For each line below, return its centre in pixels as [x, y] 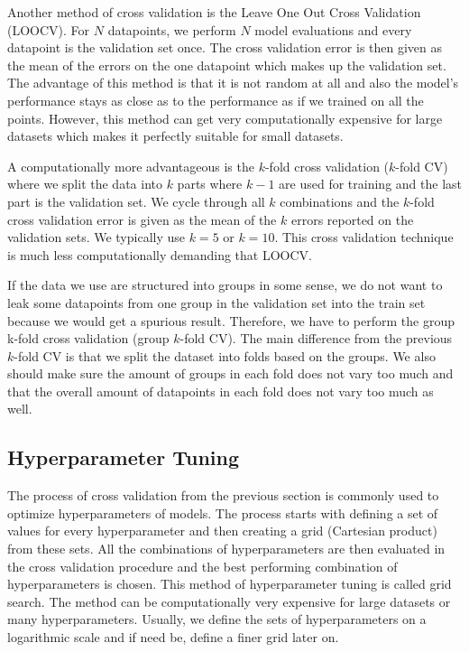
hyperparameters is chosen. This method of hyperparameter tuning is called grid [230, 584]
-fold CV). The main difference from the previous [316, 338]
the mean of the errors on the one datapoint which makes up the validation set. [227, 65]
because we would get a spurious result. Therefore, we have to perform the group [231, 320]
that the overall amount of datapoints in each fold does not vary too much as [221, 391]
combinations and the [340, 201]
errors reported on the [352, 219]
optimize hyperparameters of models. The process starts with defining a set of [223, 512]
